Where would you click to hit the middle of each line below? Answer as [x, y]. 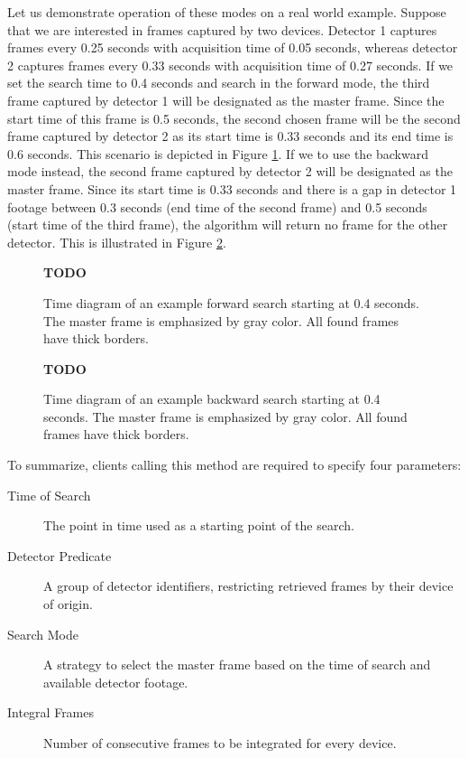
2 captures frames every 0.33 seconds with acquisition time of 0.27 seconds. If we [230, 65]
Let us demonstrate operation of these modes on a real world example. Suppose [227, 12]
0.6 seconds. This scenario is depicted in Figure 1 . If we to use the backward [218, 153]
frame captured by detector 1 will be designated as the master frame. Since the [226, 100]
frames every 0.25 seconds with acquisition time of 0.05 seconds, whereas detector [233, 47]
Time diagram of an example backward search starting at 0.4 [212, 399]
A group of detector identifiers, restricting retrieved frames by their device [248, 586]
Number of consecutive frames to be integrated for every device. [220, 743]
